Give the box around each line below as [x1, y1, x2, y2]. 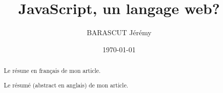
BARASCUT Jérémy [86, 27, 152, 38]
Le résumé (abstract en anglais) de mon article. [4, 80, 128, 89]
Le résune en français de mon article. [4, 66, 101, 75]
